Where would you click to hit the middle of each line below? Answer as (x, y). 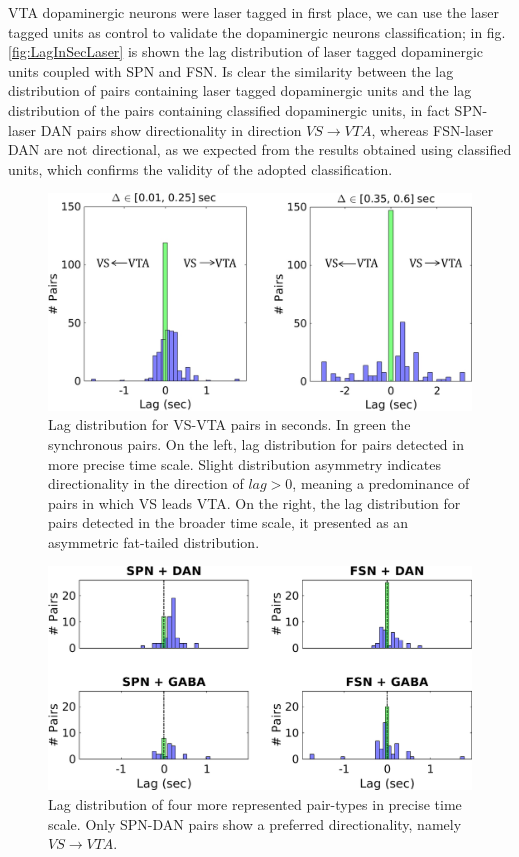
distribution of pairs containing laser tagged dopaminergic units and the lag (240, 90)
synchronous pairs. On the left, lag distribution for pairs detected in (256, 443)
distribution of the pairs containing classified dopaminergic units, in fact (229, 109)
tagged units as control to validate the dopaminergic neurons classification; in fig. (257, 31)
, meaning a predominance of (381, 483)
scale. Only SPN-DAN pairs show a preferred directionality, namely (255, 823)
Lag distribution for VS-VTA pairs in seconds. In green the (229, 424)
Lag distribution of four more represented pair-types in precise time (255, 804)
